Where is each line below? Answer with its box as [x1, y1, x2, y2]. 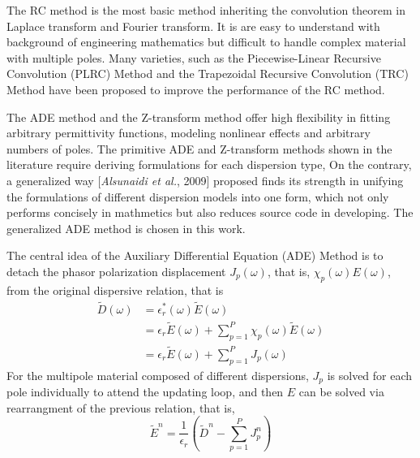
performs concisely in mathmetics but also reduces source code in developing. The [6, 204, 414, 221]
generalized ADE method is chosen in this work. [6, 219, 246, 236]
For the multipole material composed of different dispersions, [6, 366, 309, 383]
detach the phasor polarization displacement [6, 262, 226, 279]
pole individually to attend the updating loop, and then [6, 383, 284, 400]
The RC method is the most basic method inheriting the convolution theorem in [6, 2, 406, 18]
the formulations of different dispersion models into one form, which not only [6, 188, 389, 205]
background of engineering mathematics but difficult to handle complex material [6, 33, 406, 50]
